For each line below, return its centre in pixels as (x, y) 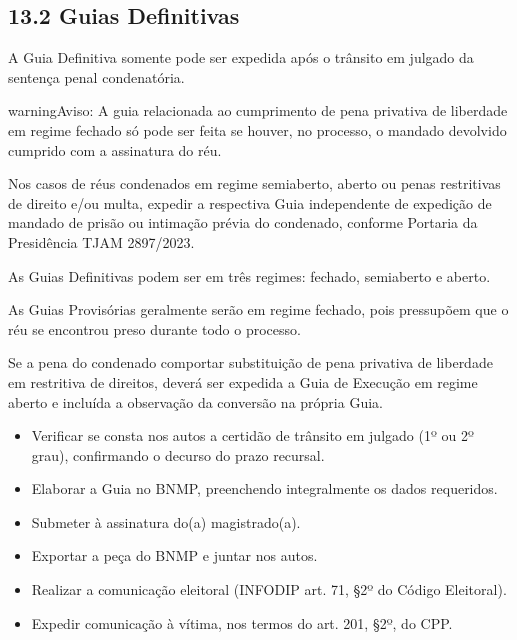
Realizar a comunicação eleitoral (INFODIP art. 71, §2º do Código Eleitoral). (269, 589)
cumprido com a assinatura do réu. (115, 149)
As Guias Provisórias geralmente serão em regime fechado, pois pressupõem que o (258, 309)
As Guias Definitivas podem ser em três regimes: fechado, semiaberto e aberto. (249, 275)
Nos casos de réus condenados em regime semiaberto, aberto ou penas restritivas (254, 183)
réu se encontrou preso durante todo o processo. (154, 328)
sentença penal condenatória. (96, 76)
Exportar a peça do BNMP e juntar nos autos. (174, 555)
